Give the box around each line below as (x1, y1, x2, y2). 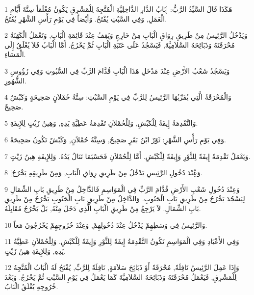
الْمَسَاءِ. (4, 49, 26, 59)
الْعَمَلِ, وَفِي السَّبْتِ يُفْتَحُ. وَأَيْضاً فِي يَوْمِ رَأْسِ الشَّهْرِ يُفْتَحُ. (4, 13, 167, 24)
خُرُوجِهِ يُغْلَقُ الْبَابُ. (4, 281, 58, 292)
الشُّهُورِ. (4, 75, 26, 85)
